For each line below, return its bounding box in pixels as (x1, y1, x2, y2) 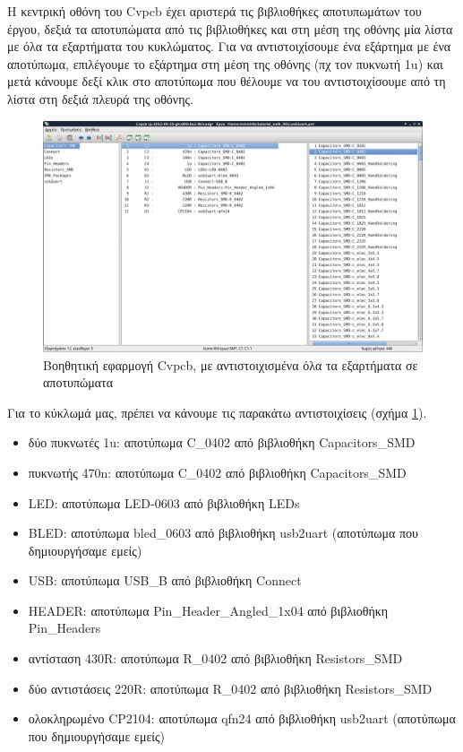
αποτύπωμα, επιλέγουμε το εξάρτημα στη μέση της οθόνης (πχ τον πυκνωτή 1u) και (7, 54, 443, 73)
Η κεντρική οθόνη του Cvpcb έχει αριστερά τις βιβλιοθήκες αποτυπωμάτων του (7, 2, 422, 20)
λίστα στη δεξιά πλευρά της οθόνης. (7, 89, 193, 108)
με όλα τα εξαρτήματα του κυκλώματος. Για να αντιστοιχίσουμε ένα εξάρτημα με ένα (7, 37, 451, 56)
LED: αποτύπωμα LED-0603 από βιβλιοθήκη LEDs (28, 493, 300, 512)
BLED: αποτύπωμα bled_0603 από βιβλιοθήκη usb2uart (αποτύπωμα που (28, 523, 419, 542)
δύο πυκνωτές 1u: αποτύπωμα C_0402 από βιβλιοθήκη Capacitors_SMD (28, 433, 416, 452)
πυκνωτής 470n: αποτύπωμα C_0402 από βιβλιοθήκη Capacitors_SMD (28, 462, 407, 481)
